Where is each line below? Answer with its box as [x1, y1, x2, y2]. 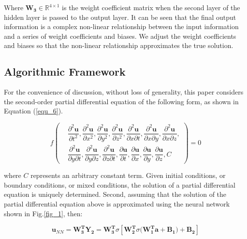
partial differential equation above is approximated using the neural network [4, 198, 230, 208]
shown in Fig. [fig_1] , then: [4, 208, 83, 218]
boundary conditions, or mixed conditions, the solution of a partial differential [4, 179, 235, 190]
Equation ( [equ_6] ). [4, 106, 63, 116]
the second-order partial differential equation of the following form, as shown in [4, 96, 239, 106]
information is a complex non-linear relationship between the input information [4, 21, 239, 32]
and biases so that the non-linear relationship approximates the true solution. [4, 40, 233, 50]
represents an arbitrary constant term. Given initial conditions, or [30, 170, 226, 180]
